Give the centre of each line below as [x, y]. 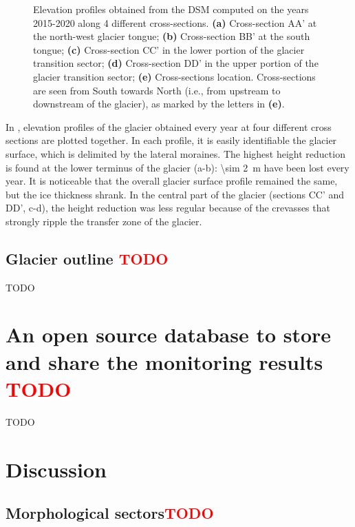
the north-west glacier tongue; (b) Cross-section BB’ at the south [172, 36]
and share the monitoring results [164, 361]
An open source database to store [169, 334]
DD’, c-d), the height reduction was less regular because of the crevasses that [168, 208]
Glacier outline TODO [87, 258]
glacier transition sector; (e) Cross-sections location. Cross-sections [174, 76]
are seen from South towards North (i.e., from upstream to [157, 90]
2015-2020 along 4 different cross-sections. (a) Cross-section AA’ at [175, 22]
